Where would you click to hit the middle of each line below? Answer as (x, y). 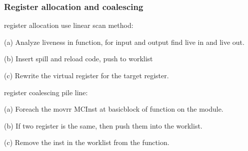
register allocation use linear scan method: (69, 25)
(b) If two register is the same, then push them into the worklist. (103, 125)
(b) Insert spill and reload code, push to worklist (78, 59)
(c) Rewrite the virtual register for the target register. (86, 75)
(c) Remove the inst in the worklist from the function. (87, 142)
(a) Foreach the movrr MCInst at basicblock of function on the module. (114, 109)
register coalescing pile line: (46, 92)
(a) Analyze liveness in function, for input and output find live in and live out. (124, 42)
